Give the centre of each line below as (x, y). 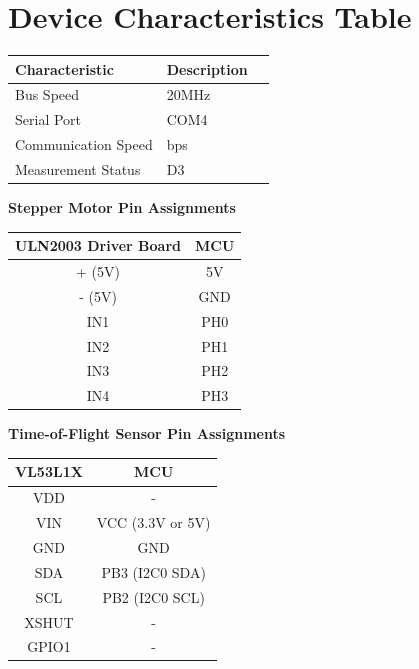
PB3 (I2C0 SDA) (153, 571)
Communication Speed (84, 144)
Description (207, 68)
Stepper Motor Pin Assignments (122, 207)
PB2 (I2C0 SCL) (153, 596)
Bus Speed (47, 94)
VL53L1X (49, 471)
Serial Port (48, 119)
